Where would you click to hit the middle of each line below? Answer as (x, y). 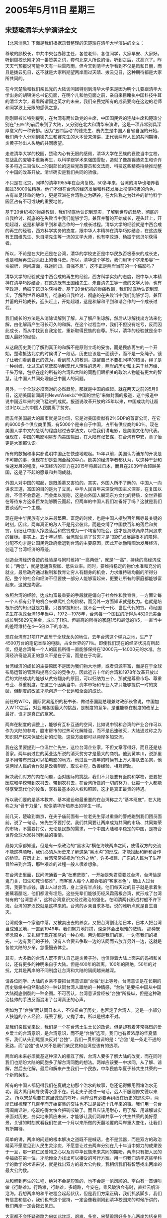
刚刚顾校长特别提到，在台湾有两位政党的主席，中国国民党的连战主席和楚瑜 (81, 118)
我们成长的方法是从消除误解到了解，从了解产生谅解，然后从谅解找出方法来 (81, 318)
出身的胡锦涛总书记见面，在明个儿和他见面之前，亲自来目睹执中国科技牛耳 (85, 95)
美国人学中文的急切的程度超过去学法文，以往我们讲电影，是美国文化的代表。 (83, 431)
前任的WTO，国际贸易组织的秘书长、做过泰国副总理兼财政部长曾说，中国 (80, 701)
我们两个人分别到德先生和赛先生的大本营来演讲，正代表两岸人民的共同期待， (83, 137)
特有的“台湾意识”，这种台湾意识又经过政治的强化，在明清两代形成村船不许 (81, 899)
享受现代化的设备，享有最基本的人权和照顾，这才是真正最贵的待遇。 (79, 789)
